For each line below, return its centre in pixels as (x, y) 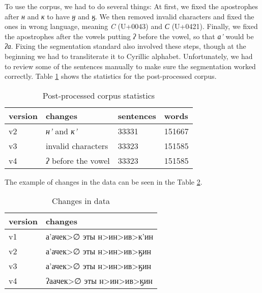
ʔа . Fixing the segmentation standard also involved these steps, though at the (125, 46)
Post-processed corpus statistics (99, 95)
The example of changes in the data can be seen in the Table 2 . (104, 181)
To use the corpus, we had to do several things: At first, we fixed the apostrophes (132, 6)
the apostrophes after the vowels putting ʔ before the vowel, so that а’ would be (129, 36)
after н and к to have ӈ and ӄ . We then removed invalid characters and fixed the (129, 16)
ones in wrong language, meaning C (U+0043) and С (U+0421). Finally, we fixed (131, 26)
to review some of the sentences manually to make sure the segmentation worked (130, 66)
